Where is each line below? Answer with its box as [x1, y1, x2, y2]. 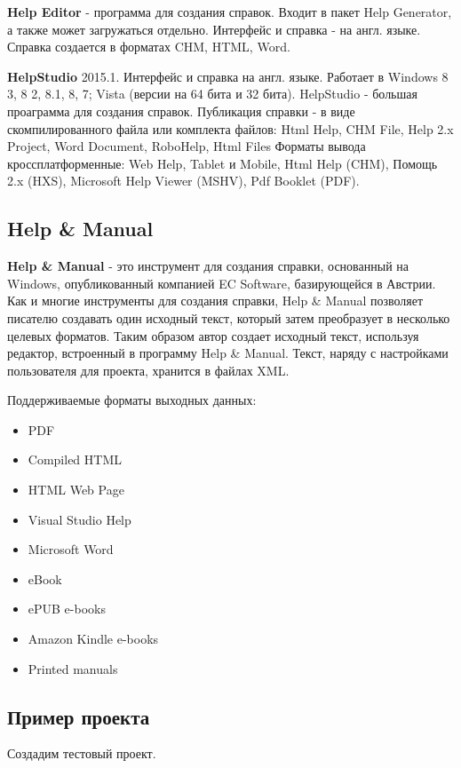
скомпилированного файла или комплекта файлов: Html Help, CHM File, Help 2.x [7, 119, 454, 138]
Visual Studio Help [28, 510, 131, 528]
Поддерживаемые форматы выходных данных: [7, 391, 257, 409]
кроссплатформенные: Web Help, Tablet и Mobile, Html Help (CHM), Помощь [7, 154, 438, 172]
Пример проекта [7, 702, 150, 730]
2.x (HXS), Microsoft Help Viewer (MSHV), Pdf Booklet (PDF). [7, 171, 360, 190]
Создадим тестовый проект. [7, 744, 156, 763]
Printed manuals [28, 659, 118, 677]
